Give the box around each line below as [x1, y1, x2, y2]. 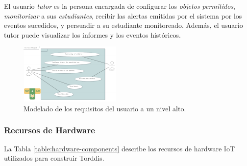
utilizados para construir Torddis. [4, 153, 104, 163]
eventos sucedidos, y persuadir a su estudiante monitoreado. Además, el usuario [4, 20, 243, 30]
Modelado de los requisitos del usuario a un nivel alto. [24, 103, 186, 113]
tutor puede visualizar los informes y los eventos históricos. [4, 29, 181, 40]
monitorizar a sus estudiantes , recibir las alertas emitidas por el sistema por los [4, 10, 242, 21]
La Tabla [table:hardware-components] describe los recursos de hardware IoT [4, 143, 235, 153]
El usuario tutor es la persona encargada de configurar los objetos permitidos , [4, 1, 235, 11]
